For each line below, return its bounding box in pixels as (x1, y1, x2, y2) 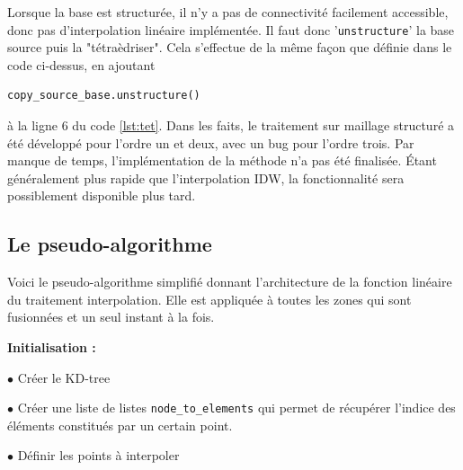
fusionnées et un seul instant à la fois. (7, 307, 215, 326)
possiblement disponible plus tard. (7, 186, 196, 205)
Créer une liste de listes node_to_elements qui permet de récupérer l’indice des (17, 398, 456, 417)
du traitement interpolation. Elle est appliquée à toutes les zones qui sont (7, 289, 412, 308)
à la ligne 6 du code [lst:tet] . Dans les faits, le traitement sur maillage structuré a (7, 116, 455, 135)
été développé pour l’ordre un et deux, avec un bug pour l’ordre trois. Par (7, 133, 414, 152)
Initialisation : (7, 337, 96, 356)
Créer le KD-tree (17, 368, 111, 386)
